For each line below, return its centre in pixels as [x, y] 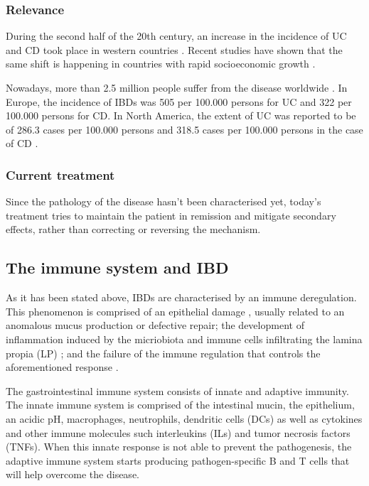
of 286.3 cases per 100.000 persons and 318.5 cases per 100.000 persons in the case [184, 129]
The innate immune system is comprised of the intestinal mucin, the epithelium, [180, 405]
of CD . [22, 143]
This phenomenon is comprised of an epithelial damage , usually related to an [175, 311]
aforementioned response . [62, 367]
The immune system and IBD [117, 268]
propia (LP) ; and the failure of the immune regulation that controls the [163, 353]
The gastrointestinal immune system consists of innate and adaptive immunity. [177, 390]
